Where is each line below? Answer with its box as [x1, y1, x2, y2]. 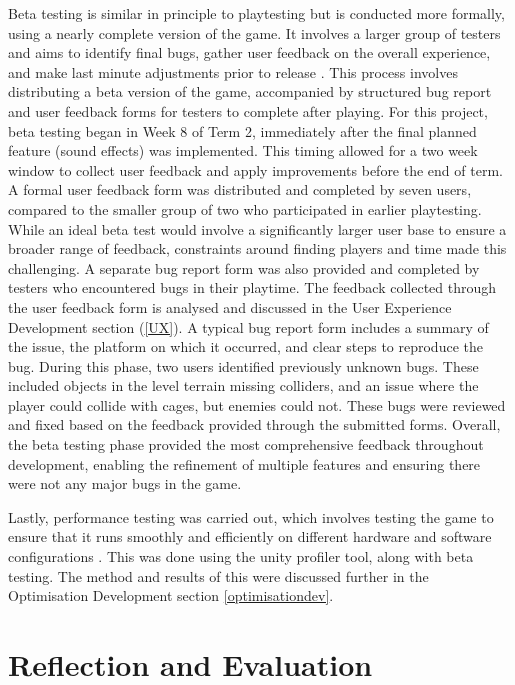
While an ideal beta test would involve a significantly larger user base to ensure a [8, 218, 507, 239]
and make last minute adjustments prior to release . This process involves [8, 61, 458, 82]
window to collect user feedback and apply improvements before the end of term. [8, 159, 503, 180]
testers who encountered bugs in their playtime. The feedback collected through [8, 277, 497, 298]
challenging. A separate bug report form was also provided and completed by [8, 257, 480, 278]
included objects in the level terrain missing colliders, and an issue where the [8, 375, 479, 396]
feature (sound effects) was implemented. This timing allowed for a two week [8, 140, 478, 161]
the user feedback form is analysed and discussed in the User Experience [8, 296, 452, 317]
